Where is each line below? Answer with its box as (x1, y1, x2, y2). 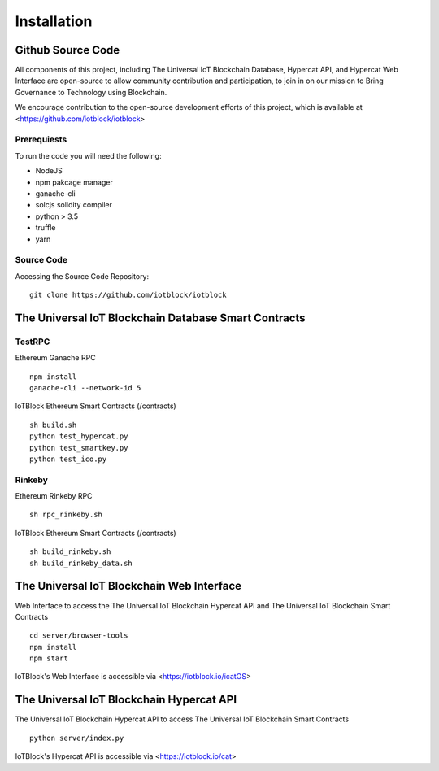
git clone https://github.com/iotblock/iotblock (29, 290, 227, 300)
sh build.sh (29, 420, 77, 429)
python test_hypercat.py (29, 432, 128, 441)
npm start (29, 654, 68, 663)
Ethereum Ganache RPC (15, 353, 97, 363)
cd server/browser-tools (29, 631, 128, 640)
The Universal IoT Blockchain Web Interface (15, 579, 242, 593)
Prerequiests (15, 134, 67, 146)
